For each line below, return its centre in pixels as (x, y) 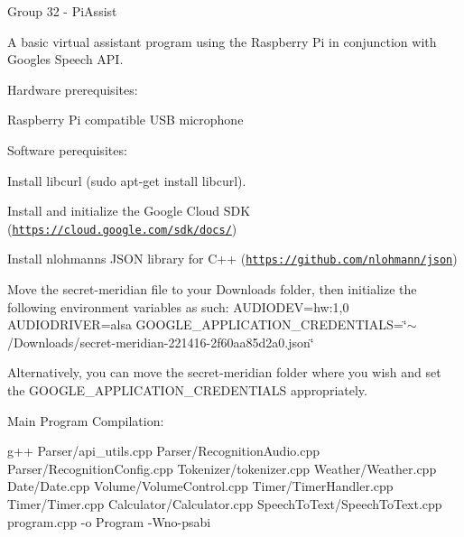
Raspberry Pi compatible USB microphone (125, 120)
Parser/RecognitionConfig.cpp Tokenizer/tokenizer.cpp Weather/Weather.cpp (222, 468)
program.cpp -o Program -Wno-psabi (109, 521)
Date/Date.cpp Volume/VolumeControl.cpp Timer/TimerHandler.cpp (200, 486)
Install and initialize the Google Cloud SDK (129, 211)
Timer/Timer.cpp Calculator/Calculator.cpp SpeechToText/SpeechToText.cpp (225, 504)
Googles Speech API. (65, 59)
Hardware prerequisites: (73, 89)
